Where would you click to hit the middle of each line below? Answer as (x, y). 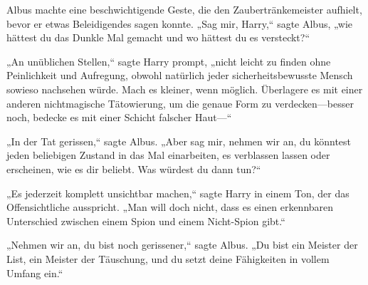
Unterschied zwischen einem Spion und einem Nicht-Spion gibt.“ (146, 221)
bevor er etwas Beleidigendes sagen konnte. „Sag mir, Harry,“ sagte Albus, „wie (180, 23)
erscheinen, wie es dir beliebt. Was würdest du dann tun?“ (134, 169)
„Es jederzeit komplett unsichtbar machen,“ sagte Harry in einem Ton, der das (178, 193)
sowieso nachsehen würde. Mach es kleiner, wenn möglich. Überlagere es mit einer (185, 89)
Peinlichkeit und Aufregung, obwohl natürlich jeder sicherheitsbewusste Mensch (180, 75)
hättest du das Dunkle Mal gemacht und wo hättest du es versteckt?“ (158, 37)
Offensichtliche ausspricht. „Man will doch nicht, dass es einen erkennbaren (170, 207)
